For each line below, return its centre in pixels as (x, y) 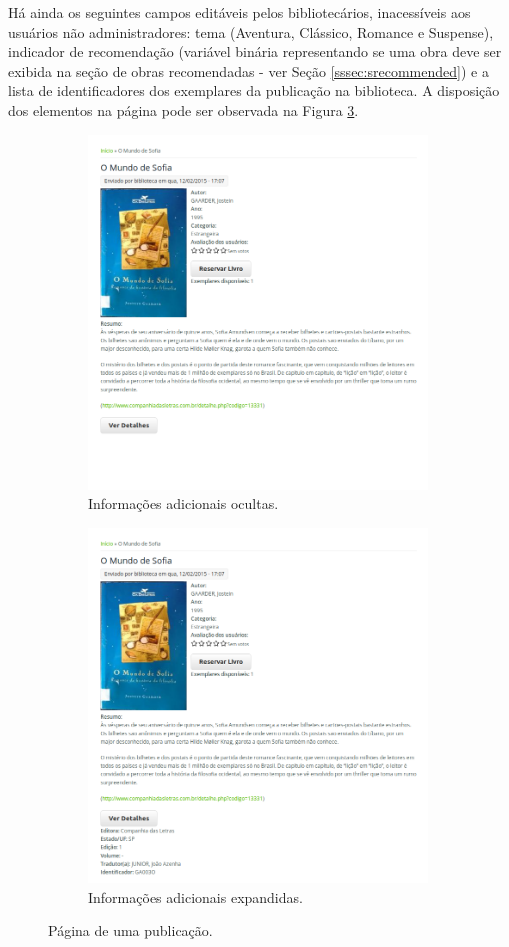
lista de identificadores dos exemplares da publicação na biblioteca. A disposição (254, 90)
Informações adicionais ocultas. (183, 503)
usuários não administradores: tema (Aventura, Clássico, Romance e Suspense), (251, 31)
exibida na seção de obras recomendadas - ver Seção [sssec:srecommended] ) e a (248, 70)
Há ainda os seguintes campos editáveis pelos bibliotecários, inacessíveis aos (239, 12)
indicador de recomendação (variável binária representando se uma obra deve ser (255, 51)
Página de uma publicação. (130, 930)
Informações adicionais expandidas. (195, 896)
